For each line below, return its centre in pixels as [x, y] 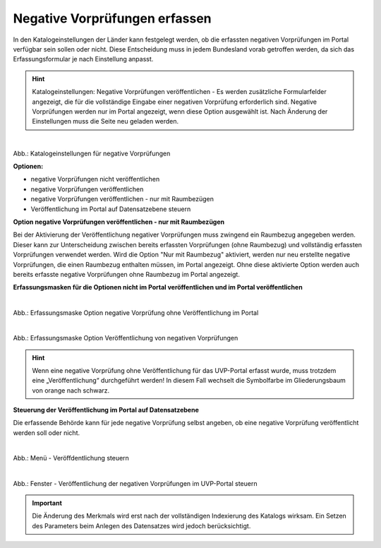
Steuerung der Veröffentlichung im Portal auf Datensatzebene [106, 410]
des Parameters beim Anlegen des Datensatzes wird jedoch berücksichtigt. [141, 525]
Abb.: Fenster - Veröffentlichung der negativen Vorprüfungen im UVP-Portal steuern [135, 483]
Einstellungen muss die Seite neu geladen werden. [105, 121]
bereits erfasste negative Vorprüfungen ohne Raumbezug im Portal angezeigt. [126, 274]
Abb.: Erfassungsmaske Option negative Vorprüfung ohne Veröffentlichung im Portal [136, 312]
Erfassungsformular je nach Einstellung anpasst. [83, 59]
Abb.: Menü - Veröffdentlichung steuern [71, 458]
